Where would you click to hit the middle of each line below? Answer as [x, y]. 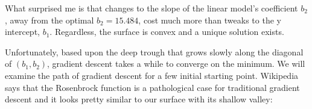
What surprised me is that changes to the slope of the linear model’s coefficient [151, 8]
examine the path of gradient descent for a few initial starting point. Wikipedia [152, 75]
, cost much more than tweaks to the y [210, 20]
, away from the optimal [49, 20]
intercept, [22, 32]
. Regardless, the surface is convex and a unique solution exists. [167, 32]
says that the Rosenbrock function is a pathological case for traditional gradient [152, 87]
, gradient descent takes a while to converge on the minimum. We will [176, 64]
